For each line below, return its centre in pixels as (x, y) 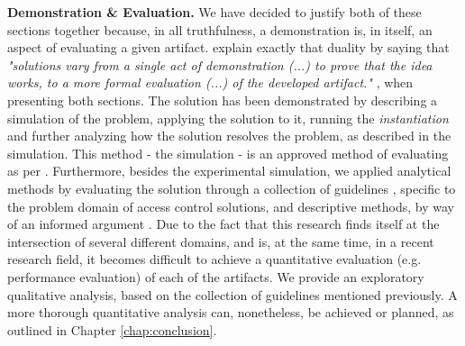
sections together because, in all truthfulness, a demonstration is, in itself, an (220, 29)
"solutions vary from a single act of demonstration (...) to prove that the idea (220, 64)
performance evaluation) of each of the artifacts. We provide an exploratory (216, 276)
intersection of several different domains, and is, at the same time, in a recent (221, 241)
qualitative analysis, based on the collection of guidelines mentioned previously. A (232, 294)
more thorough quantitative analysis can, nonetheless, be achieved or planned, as (231, 312)
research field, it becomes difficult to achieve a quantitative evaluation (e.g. (214, 259)
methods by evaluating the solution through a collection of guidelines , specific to (232, 188)
